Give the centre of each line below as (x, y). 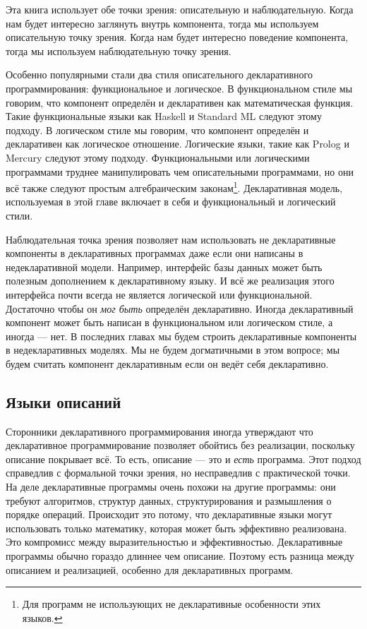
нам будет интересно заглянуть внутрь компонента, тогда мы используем (162, 23)
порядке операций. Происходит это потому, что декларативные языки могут (169, 514)
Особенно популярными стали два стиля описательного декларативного (159, 74)
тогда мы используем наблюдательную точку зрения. (119, 50)
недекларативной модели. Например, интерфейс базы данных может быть (164, 266)
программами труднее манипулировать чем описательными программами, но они (180, 171)
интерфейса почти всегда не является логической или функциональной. (159, 294)
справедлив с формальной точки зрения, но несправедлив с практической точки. (178, 473)
